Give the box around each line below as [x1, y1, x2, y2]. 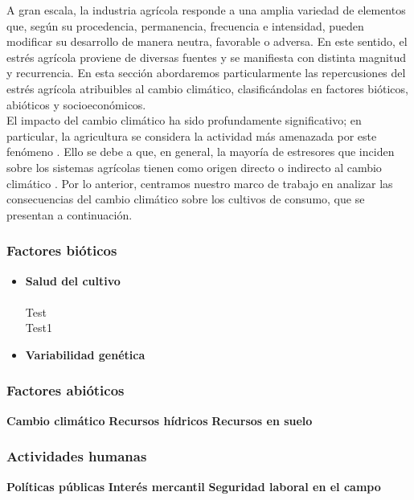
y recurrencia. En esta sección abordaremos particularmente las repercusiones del [6, 64, 406, 81]
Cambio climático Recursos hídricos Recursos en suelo [6, 412, 313, 428]
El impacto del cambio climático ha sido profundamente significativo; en [6, 112, 362, 129]
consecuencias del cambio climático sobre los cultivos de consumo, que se [6, 191, 365, 207]
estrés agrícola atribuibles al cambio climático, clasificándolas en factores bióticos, [6, 80, 408, 96]
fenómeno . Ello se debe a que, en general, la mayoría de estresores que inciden [6, 143, 395, 160]
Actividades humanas [6, 446, 147, 466]
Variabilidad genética [25, 346, 146, 363]
